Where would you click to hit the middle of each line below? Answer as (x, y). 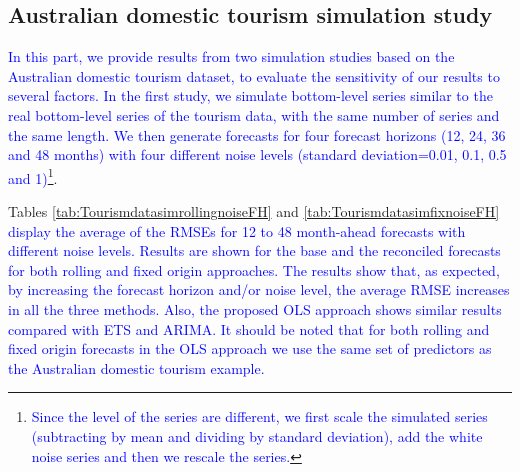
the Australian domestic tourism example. (136, 367)
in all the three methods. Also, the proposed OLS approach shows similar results (255, 308)
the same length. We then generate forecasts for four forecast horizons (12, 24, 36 (257, 134)
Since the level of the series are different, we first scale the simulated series (259, 416)
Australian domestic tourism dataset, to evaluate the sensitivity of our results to (254, 75)
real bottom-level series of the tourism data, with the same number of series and (254, 114)
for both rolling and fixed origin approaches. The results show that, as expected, (254, 269)
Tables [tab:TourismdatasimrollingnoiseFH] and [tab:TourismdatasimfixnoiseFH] (254, 211)
